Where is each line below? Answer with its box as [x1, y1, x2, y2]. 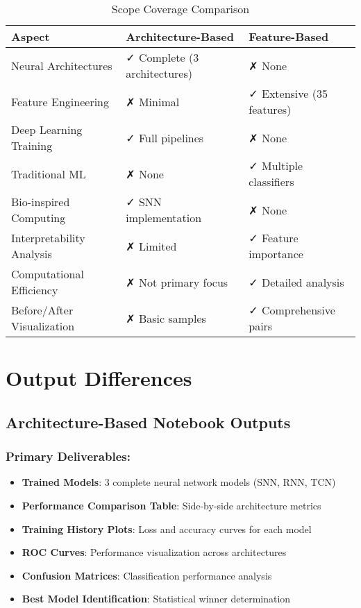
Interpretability [11, 230, 85, 246]
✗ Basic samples [126, 310, 206, 326]
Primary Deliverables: [6, 448, 131, 465]
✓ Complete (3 [126, 49, 199, 65]
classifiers [249, 174, 294, 189]
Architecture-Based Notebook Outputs [6, 411, 291, 432]
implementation [126, 210, 202, 226]
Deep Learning [11, 121, 83, 137]
